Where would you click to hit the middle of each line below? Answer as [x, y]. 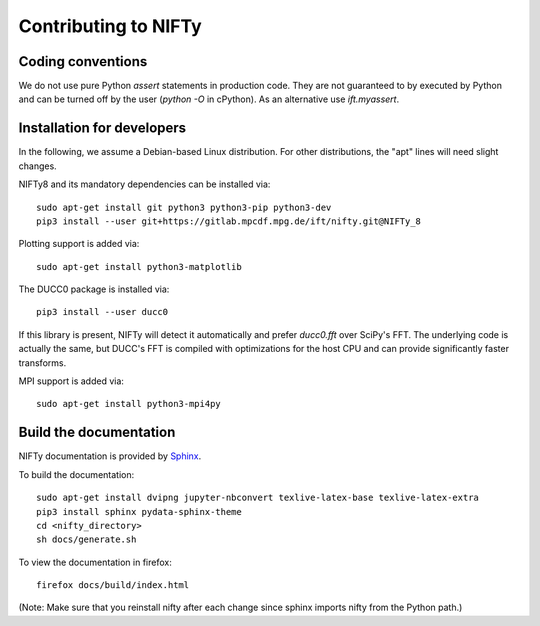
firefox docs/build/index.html [113, 585]
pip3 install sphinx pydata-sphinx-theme [139, 511]
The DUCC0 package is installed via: [94, 289]
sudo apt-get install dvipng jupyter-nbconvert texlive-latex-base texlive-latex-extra [258, 498]
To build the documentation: [76, 474]
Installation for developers [102, 128]
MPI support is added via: [71, 381]
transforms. [42, 362]
